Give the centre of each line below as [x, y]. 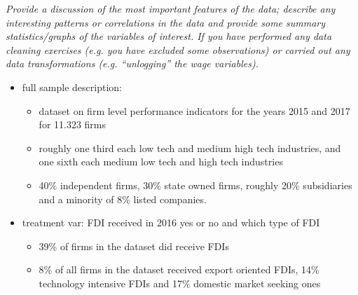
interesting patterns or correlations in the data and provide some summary [166, 22]
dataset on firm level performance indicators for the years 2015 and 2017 [194, 110]
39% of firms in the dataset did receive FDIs [134, 246]
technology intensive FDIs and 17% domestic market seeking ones [180, 283]
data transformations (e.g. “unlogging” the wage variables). [132, 63]
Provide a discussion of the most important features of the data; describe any [171, 8]
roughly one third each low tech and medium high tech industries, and [190, 147]
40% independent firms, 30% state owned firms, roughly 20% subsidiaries [195, 185]
